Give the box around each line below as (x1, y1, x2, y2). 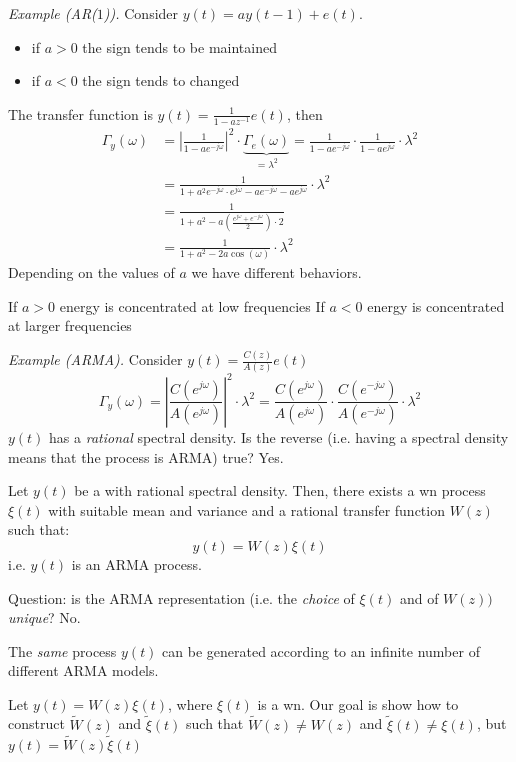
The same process (8, 640, 117, 661)
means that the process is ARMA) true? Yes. (8, 446, 284, 467)
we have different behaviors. (191, 262, 362, 283)
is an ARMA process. (71, 553, 202, 574)
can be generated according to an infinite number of (162, 640, 480, 661)
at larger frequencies (8, 315, 132, 336)
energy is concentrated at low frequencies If (59, 295, 325, 316)
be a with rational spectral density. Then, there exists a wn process (74, 480, 486, 501)
